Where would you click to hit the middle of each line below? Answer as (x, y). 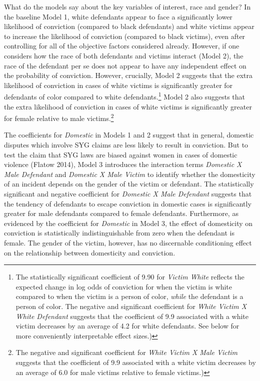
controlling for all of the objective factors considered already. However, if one (122, 46)
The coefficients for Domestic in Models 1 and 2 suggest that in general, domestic (129, 135)
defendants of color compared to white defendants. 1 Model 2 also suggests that (124, 96)
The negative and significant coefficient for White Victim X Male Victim (127, 352)
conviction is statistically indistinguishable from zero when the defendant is (119, 233)
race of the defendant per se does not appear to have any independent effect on (125, 65)
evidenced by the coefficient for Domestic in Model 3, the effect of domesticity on (128, 223)
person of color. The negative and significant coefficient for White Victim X (131, 306)
